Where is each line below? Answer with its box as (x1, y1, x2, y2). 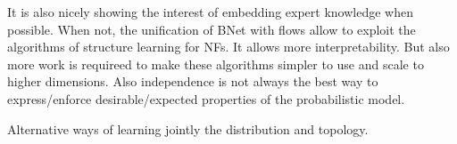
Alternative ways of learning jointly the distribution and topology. (7, 119, 369, 138)
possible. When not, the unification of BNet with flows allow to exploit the (7, 20, 416, 38)
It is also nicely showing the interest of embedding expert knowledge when (7, 3, 413, 20)
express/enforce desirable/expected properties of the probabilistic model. (7, 89, 405, 108)
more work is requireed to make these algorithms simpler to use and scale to (7, 54, 424, 73)
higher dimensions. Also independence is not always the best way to (7, 72, 378, 91)
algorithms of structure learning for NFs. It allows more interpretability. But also (7, 37, 450, 56)
